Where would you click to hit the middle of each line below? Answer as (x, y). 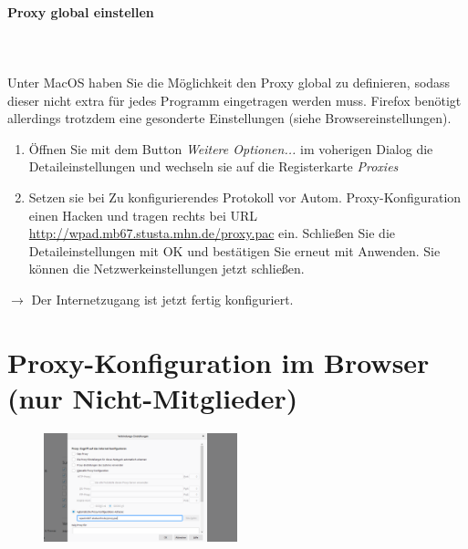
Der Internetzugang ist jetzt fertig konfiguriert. (162, 299)
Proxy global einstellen (81, 11)
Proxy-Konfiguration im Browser (218, 362)
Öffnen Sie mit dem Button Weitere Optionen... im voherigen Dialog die (231, 148)
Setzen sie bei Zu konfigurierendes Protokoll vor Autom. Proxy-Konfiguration (245, 197)
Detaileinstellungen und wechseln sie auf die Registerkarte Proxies (213, 166)
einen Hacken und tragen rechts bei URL (143, 215)
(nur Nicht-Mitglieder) (153, 397)
